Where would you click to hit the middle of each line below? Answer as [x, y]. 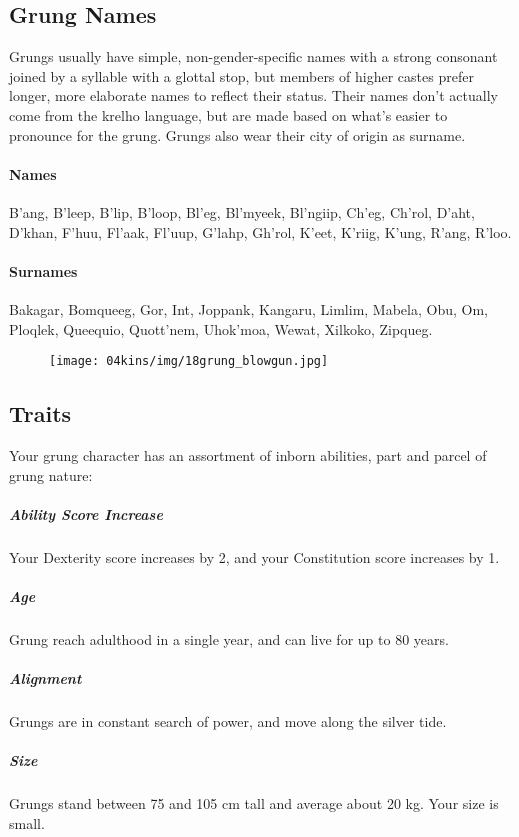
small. [27, 822]
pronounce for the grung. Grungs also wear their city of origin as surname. [237, 134]
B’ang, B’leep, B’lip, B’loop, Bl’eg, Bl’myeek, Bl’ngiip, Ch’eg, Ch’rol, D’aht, [242, 211]
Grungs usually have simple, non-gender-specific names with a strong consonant [253, 56]
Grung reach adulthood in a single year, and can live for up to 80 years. [229, 638]
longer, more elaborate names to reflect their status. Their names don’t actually [253, 95]
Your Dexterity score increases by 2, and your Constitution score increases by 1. [254, 556]
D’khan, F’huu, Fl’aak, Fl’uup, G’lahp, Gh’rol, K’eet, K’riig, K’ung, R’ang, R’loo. [260, 231]
